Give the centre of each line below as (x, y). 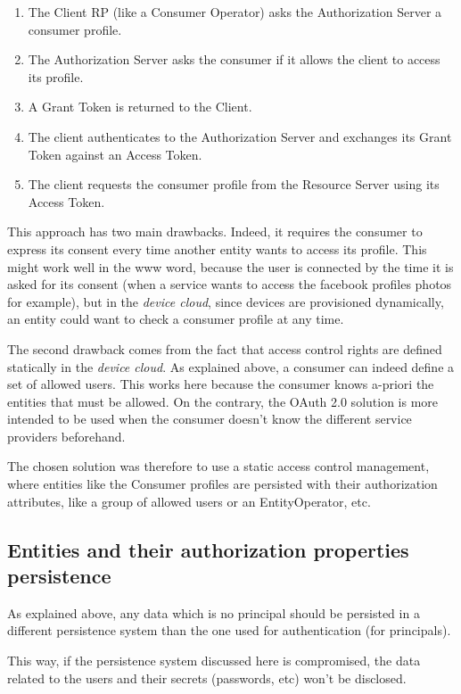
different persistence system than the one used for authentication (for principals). (229, 630)
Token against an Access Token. (115, 154)
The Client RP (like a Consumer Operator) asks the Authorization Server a (235, 12)
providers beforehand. (66, 436)
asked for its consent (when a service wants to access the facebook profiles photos (230, 284)
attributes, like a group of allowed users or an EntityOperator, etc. (189, 501)
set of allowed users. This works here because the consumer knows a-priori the (221, 384)
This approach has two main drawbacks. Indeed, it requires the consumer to (215, 231)
